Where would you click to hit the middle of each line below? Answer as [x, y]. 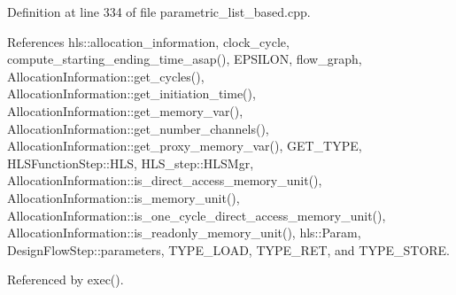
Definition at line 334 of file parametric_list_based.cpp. [159, 12]
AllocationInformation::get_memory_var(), [125, 110]
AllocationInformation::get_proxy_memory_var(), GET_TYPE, [185, 146]
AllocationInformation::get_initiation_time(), [131, 93]
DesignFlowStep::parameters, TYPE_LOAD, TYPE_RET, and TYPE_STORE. [229, 249]
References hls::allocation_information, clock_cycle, [148, 41]
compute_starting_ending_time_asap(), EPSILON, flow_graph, [185, 59]
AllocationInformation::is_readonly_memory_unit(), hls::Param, [184, 233]
